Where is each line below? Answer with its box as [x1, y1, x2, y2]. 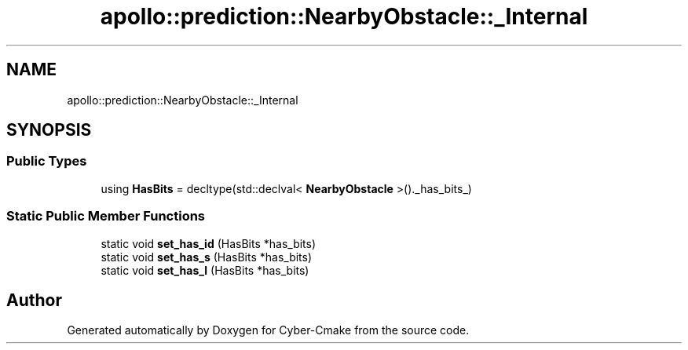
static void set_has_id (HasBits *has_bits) [101, 236, 317, 250]
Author [6, 290, 62, 310]
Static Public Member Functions [6, 208, 206, 224]
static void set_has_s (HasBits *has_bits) [101, 250, 313, 264]
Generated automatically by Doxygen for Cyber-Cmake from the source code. [67, 323, 470, 337]
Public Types [6, 153, 87, 170]
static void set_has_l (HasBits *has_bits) [101, 263, 309, 277]
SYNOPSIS [6, 120, 92, 140]
